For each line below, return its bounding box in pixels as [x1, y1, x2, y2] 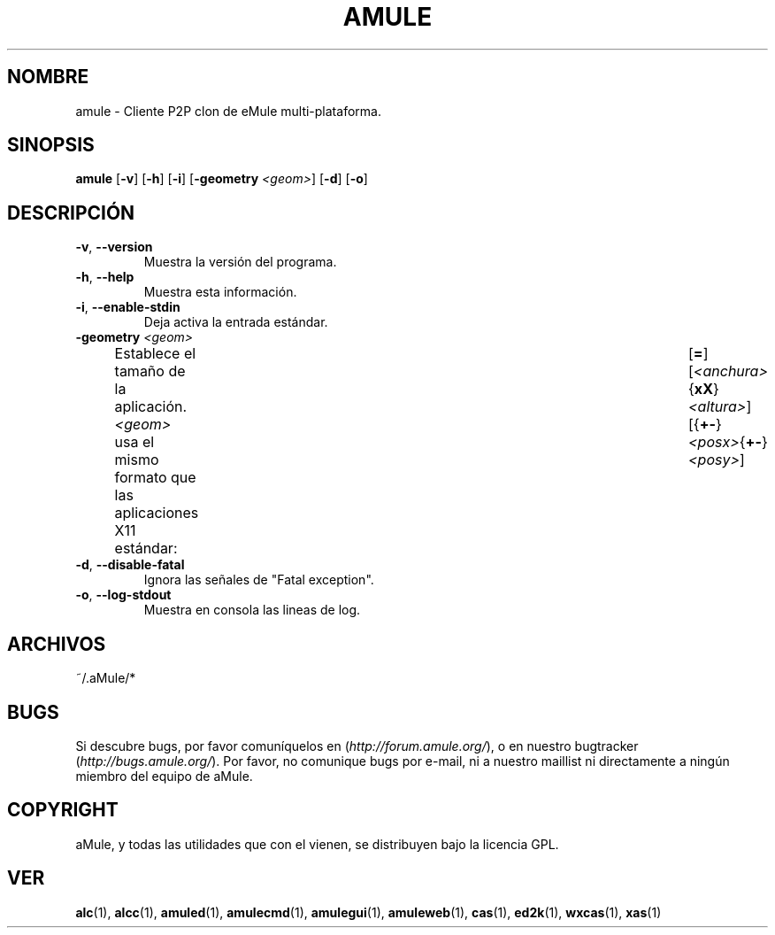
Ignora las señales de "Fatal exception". [143, 572, 374, 588]
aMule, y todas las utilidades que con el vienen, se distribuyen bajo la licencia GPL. [75, 836, 559, 852]
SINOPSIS [7, 134, 95, 157]
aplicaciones [114, 504, 199, 522]
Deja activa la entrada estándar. [143, 314, 328, 330]
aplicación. [114, 398, 188, 416]
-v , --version [75, 239, 153, 255]
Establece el [114, 344, 196, 363]
